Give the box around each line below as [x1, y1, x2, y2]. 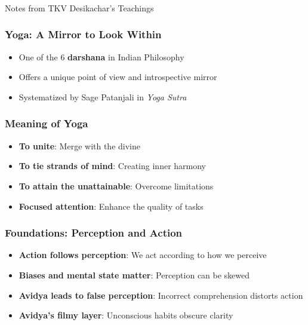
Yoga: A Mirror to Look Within [5, 27, 162, 42]
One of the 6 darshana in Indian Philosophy [19, 50, 184, 63]
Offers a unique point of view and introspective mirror [19, 70, 217, 83]
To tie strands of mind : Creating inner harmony [19, 160, 207, 172]
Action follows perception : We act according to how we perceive [19, 249, 267, 261]
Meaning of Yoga [5, 116, 88, 131]
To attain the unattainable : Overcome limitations [19, 179, 214, 192]
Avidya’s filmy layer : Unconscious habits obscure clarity [19, 309, 233, 321]
